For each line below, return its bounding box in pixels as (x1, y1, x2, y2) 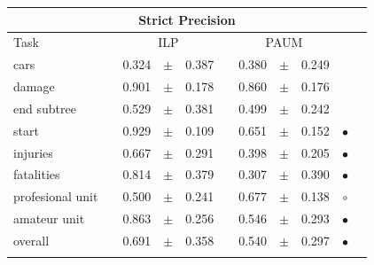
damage (13, 77, 55, 96)
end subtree (13, 98, 76, 117)
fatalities (13, 165, 60, 183)
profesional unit (13, 187, 98, 206)
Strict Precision (138, 10, 236, 28)
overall (13, 230, 50, 249)
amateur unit (13, 209, 85, 228)
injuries (13, 143, 53, 161)
